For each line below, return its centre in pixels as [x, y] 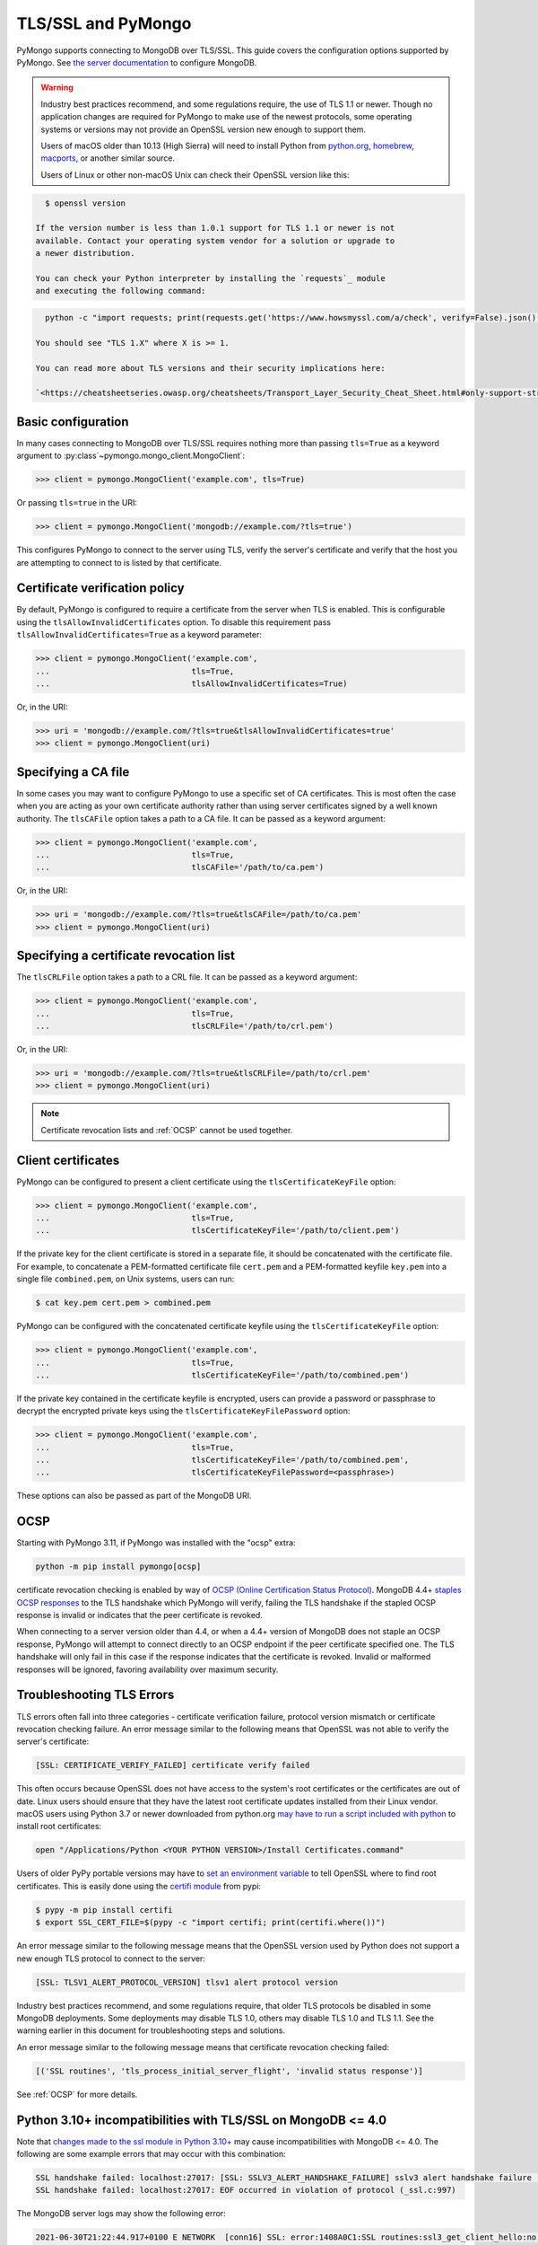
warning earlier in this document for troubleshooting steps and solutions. [151, 2030]
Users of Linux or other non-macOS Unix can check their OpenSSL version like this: [195, 174]
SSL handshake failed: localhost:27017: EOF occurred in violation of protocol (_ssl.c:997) [246, 2190]
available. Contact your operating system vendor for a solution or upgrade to [215, 241]
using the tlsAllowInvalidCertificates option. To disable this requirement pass [174, 622]
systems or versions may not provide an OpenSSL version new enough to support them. [204, 129]
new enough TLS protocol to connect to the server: [111, 1959]
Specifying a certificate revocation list [126, 956]
